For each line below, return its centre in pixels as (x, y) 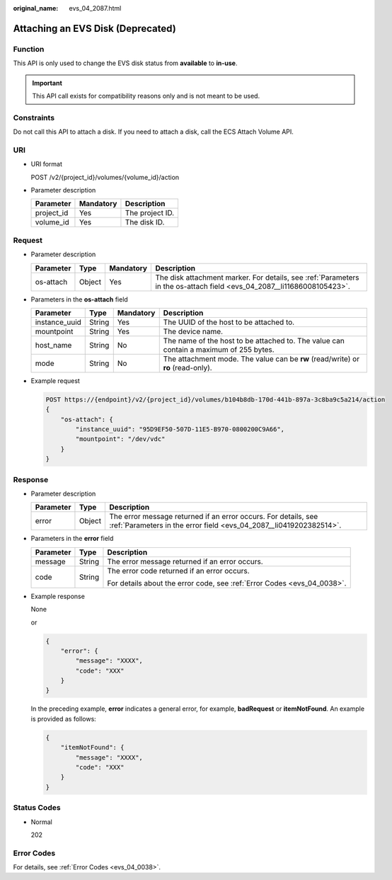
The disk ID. (145, 222)
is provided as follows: (64, 719)
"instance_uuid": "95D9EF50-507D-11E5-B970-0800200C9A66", (180, 429)
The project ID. (150, 213)
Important (47, 83)
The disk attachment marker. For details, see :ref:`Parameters (258, 278)
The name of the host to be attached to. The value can (254, 341)
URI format (47, 164)
